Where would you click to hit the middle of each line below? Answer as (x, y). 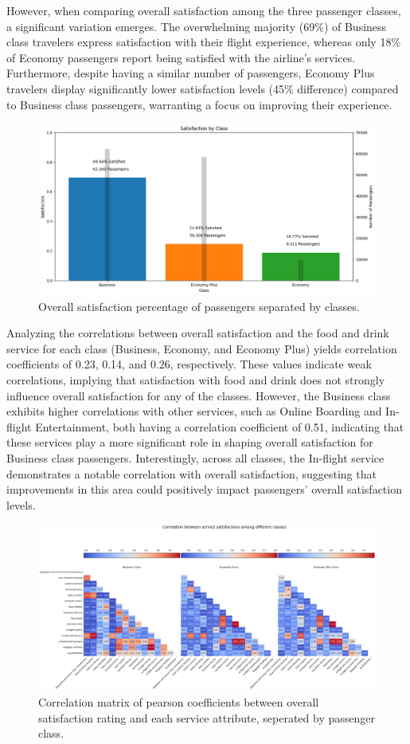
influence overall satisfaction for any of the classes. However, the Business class (199, 395)
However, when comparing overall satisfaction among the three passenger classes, (204, 10)
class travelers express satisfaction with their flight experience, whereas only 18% (204, 42)
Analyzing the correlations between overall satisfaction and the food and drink (198, 333)
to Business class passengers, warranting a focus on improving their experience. (199, 104)
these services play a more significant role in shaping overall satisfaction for (190, 442)
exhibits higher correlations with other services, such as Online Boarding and (194, 411)
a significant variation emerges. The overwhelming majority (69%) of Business (197, 26)
